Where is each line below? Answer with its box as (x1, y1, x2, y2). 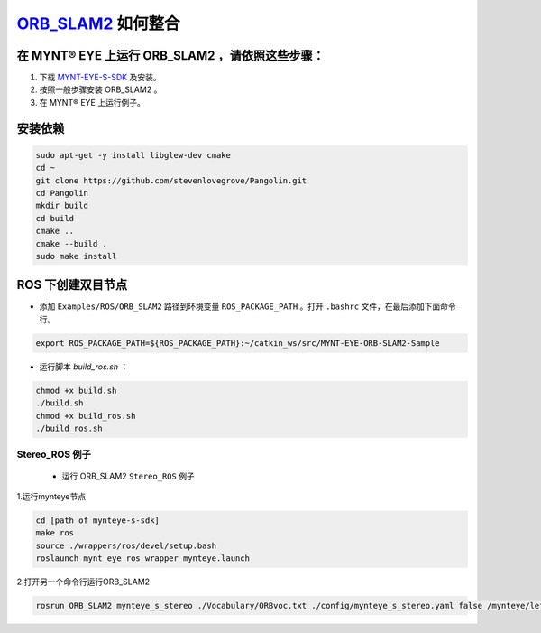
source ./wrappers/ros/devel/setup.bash (35, 540, 216, 551)
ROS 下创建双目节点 (16, 277, 128, 293)
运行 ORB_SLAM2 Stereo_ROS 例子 (61, 470, 196, 481)
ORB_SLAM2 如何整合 (16, 14, 180, 33)
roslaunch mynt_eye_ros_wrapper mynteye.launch (35, 554, 250, 563)
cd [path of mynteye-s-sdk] (35, 515, 160, 526)
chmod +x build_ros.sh (35, 411, 136, 421)
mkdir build (35, 200, 89, 211)
